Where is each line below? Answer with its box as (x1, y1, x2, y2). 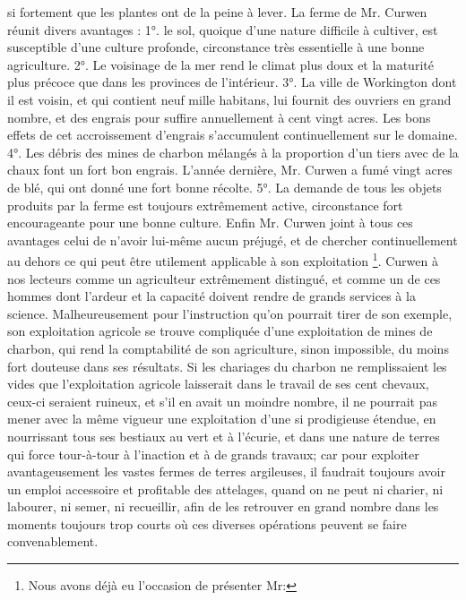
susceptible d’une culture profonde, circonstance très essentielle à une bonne (7, 38, 425, 56)
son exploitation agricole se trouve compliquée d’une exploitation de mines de (7, 321, 433, 340)
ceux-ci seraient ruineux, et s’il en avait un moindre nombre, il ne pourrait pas (7, 391, 437, 410)
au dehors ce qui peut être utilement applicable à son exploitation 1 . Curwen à (7, 249, 438, 270)
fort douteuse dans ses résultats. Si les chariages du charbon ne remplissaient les (7, 356, 447, 375)
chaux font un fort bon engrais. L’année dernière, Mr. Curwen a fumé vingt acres (7, 160, 453, 179)
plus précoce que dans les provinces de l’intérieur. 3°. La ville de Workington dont (7, 73, 457, 91)
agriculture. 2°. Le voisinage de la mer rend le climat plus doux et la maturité (7, 55, 434, 73)
